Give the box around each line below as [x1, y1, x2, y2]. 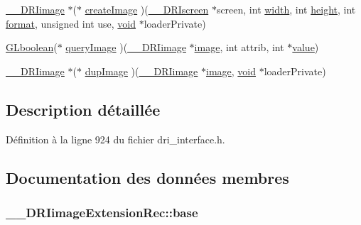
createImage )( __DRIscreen [85, 2, 209, 16]
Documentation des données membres [6, 166, 289, 188]
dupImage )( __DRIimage [85, 63, 198, 78]
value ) [292, 40, 319, 55]
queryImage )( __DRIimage [65, 40, 186, 55]
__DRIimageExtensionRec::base [6, 203, 198, 221]
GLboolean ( [6, 40, 58, 55]
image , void [205, 63, 257, 78]
